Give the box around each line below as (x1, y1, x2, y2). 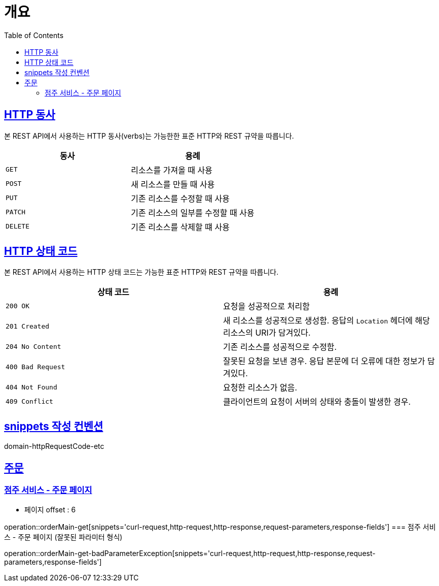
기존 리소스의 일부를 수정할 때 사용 (131, 207, 254, 218)
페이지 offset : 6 (24, 505, 76, 514)
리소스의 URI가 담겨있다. (223, 328, 311, 338)
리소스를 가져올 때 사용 (131, 165, 213, 175)
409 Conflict (6, 397, 53, 405)
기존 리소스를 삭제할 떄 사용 (131, 221, 230, 232)
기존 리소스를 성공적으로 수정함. (223, 342, 337, 352)
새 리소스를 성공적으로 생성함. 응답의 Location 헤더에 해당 (223, 315, 430, 326)
